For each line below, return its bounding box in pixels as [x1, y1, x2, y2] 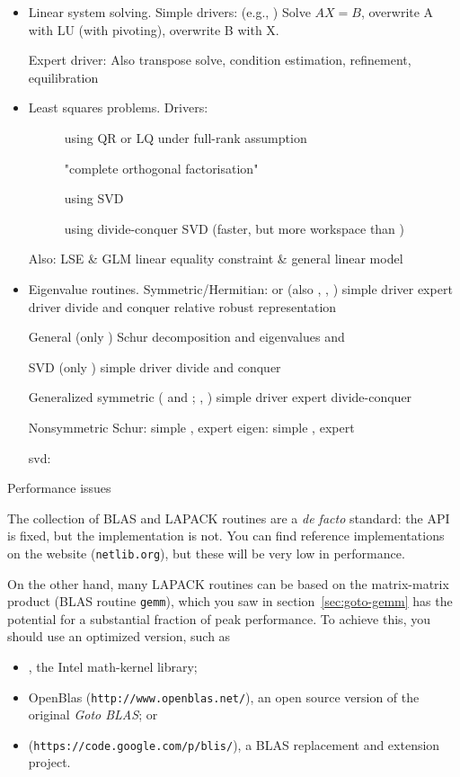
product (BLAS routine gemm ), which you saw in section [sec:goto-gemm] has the [7, 592, 453, 611]
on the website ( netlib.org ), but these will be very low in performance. [7, 543, 405, 562]
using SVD [64, 189, 124, 208]
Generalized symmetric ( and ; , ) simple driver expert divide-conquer [28, 388, 412, 406]
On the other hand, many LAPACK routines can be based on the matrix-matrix [7, 574, 449, 593]
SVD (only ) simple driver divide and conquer [28, 357, 281, 376]
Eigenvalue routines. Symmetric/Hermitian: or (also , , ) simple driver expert [28, 279, 453, 298]
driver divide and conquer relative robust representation [28, 297, 337, 316]
